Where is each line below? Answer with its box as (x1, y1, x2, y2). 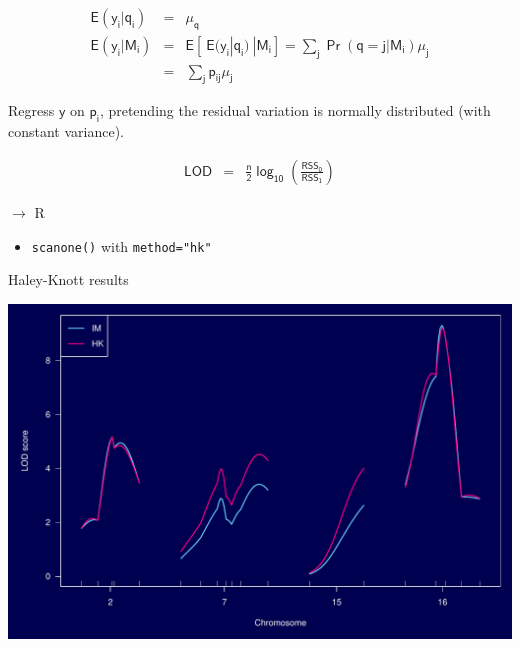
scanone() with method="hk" (31, 235, 212, 256)
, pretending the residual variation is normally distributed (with (99, 100, 491, 121)
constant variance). (8, 121, 125, 142)
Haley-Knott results (8, 269, 129, 290)
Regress (8, 100, 55, 121)
